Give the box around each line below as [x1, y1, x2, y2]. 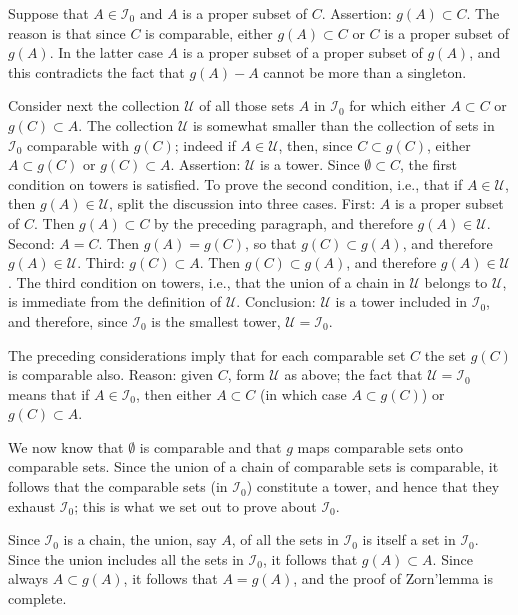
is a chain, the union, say [63, 529, 217, 550]
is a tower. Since [260, 154, 360, 175]
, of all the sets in [231, 529, 339, 550]
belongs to [424, 271, 488, 292]
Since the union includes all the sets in [8, 548, 244, 569]
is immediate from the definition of [8, 291, 222, 312]
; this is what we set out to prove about [74, 495, 317, 516]
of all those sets [199, 95, 295, 116]
